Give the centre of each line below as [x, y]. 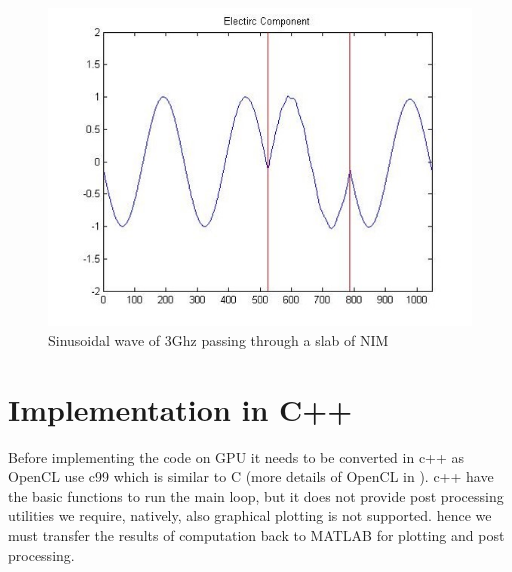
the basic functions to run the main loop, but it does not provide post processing [256, 495]
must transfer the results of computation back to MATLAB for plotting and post [256, 535]
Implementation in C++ [180, 408]
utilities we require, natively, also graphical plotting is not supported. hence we [250, 515]
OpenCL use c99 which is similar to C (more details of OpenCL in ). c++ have [251, 476]
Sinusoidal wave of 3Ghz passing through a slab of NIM [218, 339]
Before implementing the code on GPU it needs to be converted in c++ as [236, 456]
